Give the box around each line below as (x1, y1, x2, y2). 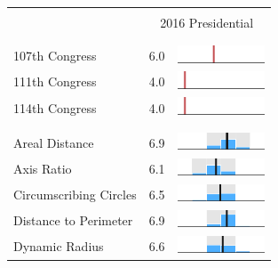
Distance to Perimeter (13, 211, 133, 230)
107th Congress (13, 46, 97, 65)
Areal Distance (13, 134, 94, 152)
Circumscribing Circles (13, 185, 137, 204)
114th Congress (13, 98, 97, 117)
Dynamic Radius (13, 237, 104, 256)
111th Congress (13, 72, 97, 91)
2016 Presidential (160, 13, 254, 31)
